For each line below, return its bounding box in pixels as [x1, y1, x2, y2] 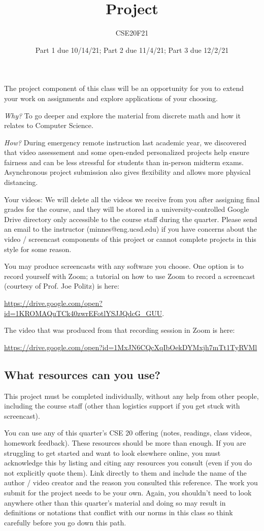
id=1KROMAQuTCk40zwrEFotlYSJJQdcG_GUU [4, 307, 162, 318]
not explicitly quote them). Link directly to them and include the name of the [4, 467, 247, 478]
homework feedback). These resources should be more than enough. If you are [4, 437, 246, 448]
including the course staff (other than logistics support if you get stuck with [4, 400, 240, 411]
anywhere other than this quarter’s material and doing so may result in [4, 497, 226, 508]
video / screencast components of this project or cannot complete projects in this [4, 234, 256, 244]
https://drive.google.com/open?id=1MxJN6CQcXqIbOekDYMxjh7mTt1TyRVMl [4, 341, 257, 352]
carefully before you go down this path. [4, 517, 126, 527]
